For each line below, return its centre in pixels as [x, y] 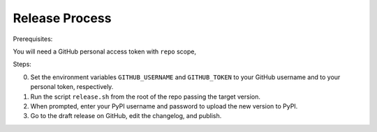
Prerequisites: [33, 39]
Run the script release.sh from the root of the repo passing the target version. [146, 97]
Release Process [62, 18]
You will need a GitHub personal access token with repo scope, [105, 51]
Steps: [22, 64]
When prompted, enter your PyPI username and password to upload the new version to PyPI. [164, 106]
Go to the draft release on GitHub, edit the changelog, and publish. [126, 116]
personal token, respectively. [72, 87]
